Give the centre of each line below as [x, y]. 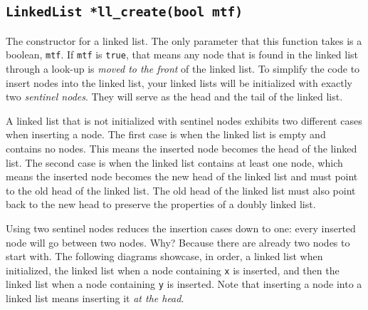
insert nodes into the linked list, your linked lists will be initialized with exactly [179, 82]
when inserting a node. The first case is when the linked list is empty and [166, 134]
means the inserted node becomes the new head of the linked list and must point [182, 176]
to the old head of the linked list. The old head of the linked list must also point [181, 190]
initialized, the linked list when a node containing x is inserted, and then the [173, 270]
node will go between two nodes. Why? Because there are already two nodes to [178, 242]
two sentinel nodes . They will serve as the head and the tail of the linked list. [174, 97]
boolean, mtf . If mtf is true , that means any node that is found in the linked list [182, 55]
